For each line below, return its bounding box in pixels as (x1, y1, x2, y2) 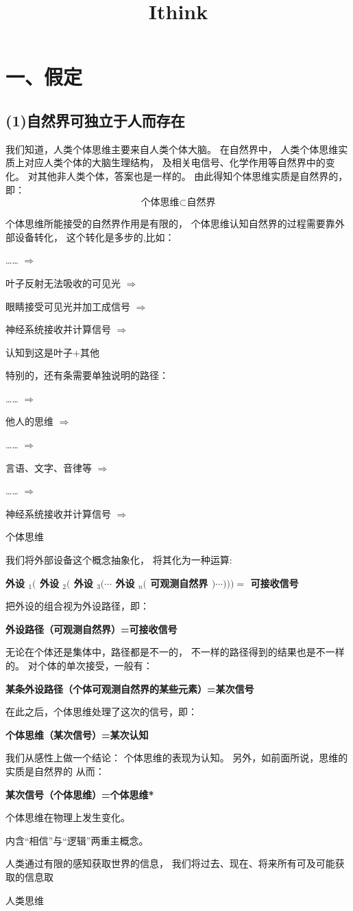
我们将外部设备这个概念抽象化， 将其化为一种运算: (5, 553, 232, 567)
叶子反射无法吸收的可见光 (5, 275, 121, 290)
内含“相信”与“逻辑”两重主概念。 (5, 833, 149, 847)
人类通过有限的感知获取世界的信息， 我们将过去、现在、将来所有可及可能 (5, 856, 335, 870)
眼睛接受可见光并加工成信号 (5, 299, 130, 313)
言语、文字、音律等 (5, 460, 92, 474)
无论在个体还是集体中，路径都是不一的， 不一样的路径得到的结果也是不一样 (5, 645, 345, 659)
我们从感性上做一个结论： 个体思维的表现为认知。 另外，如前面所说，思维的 (5, 750, 348, 765)
